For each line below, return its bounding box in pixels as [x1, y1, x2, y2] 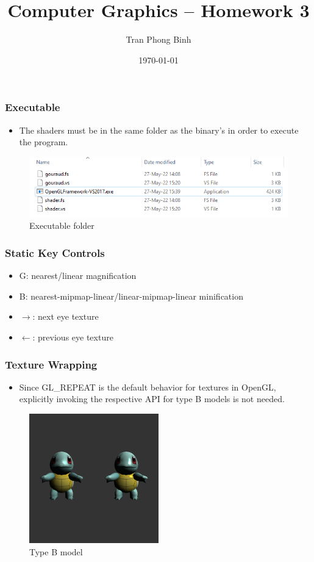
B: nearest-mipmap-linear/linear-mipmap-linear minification [19, 289, 243, 302]
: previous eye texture [32, 331, 113, 344]
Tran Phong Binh [126, 33, 191, 46]
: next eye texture [32, 310, 99, 323]
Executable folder [29, 219, 95, 232]
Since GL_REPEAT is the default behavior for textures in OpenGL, [19, 380, 276, 393]
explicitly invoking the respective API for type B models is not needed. [19, 392, 285, 405]
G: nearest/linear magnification [19, 269, 137, 282]
